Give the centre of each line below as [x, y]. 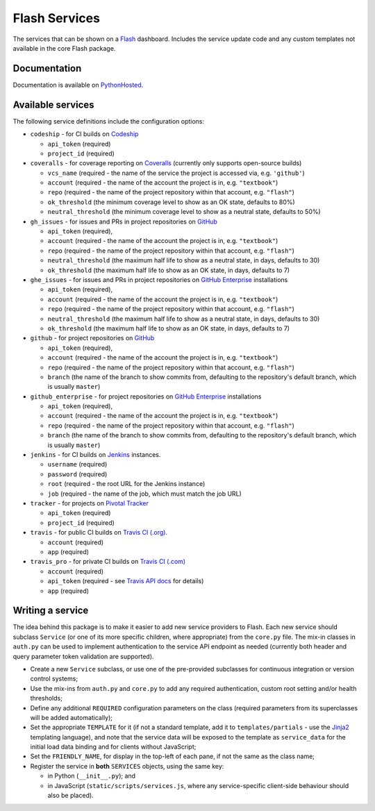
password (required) [77, 474]
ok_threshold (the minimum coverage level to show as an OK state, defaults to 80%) [171, 202]
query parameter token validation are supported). [83, 656]
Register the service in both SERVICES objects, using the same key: [127, 766]
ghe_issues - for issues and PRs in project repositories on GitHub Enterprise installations [159, 280]
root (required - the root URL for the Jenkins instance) [126, 484]
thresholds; [46, 699]
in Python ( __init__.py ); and [91, 776]
